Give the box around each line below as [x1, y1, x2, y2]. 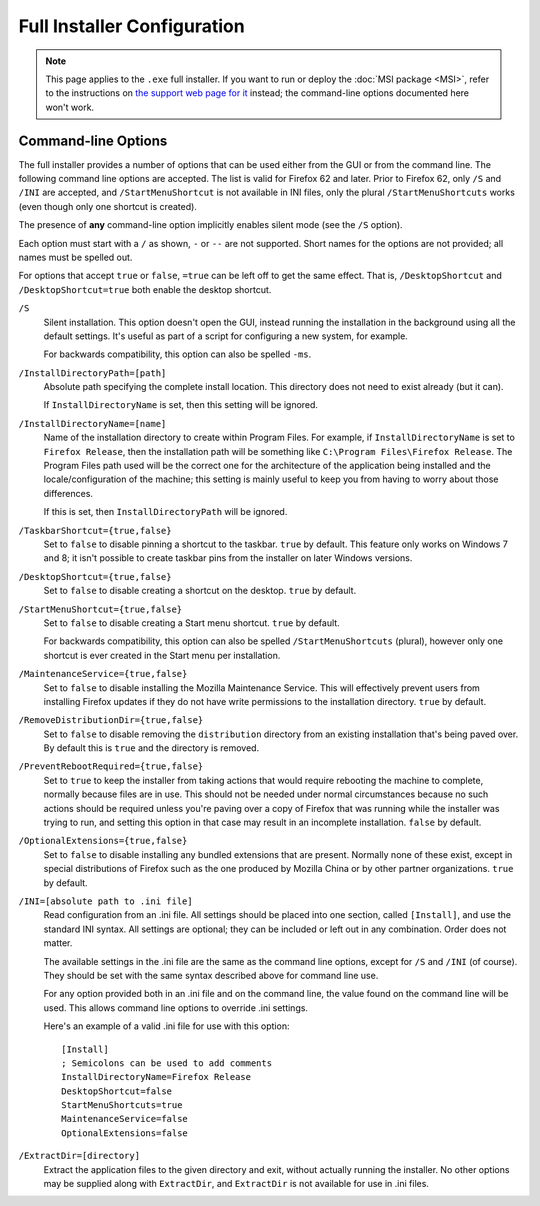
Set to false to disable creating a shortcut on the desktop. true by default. [43, 585, 357, 597]
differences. [43, 487, 94, 499]
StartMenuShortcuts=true [61, 1100, 183, 1111]
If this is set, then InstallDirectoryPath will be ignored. [43, 506, 288, 518]
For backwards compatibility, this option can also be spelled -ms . [43, 348, 312, 360]
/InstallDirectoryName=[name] [18, 418, 167, 429]
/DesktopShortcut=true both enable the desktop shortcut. [18, 283, 272, 295]
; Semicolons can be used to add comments [61, 1057, 273, 1069]
